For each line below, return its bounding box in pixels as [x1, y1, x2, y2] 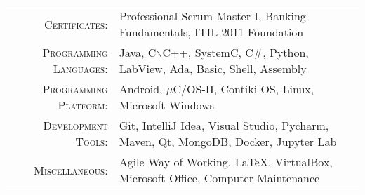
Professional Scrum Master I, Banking [119, 8, 306, 24]
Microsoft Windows [119, 97, 215, 113]
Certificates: [44, 15, 108, 32]
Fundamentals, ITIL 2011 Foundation [119, 24, 304, 40]
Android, [119, 81, 163, 97]
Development [43, 117, 108, 133]
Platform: [58, 97, 108, 113]
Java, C [119, 44, 157, 60]
